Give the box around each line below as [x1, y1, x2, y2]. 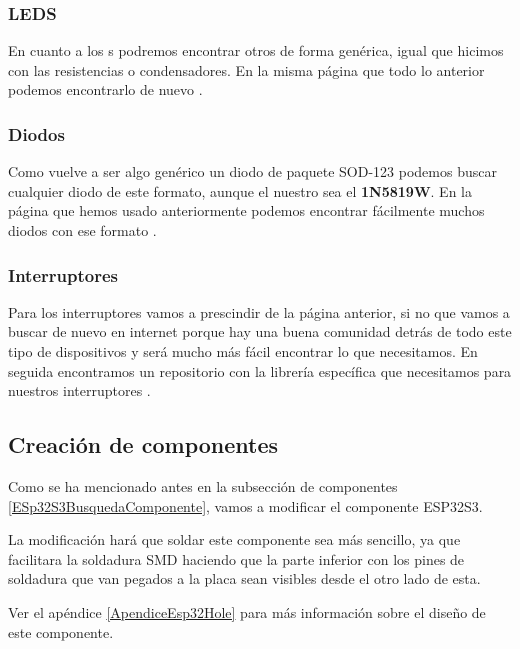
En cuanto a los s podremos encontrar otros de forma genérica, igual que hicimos [8, 40, 504, 61]
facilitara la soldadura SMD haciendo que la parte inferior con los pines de [8, 548, 465, 569]
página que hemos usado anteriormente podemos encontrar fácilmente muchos [8, 200, 485, 221]
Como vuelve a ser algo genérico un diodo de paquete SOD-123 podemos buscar [8, 161, 497, 182]
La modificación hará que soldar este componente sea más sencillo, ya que [8, 529, 461, 550]
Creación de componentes [8, 429, 279, 460]
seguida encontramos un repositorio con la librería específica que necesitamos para [8, 360, 512, 381]
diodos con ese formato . [8, 220, 157, 240]
